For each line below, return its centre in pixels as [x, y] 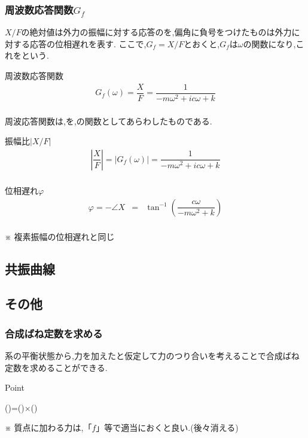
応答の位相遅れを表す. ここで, [88, 43]
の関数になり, [269, 43]
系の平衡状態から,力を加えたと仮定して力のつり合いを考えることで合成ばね [152, 355]
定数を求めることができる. [56, 367]
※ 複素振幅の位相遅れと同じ [60, 236]
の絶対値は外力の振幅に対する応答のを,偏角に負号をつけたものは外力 [156, 32]
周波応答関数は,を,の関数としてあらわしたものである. [109, 121]
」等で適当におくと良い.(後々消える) [167, 428]
